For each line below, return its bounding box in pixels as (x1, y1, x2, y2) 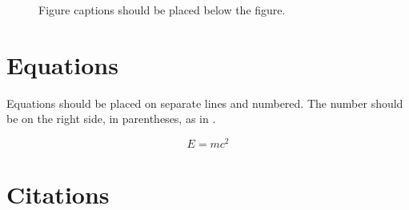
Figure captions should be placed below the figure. (38, 2, 286, 18)
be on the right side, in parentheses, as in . (6, 110, 216, 127)
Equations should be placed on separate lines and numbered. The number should (6, 94, 403, 111)
